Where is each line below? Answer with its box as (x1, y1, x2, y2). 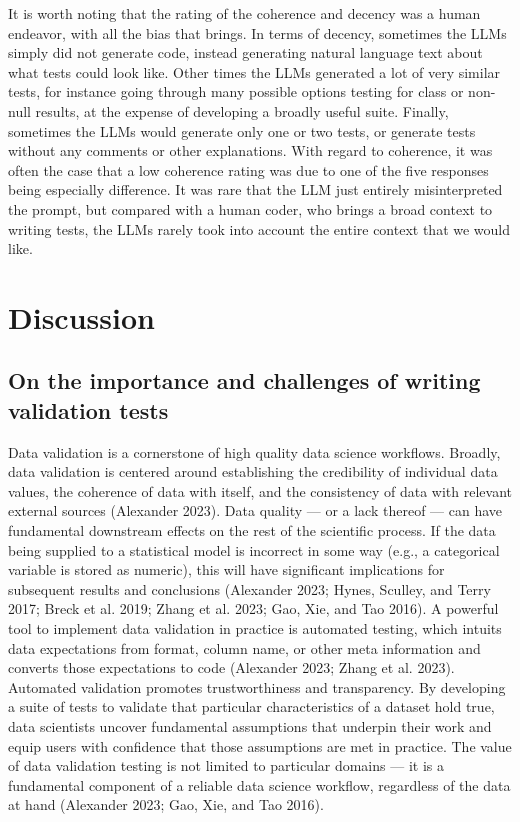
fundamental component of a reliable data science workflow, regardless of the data (8, 774, 511, 795)
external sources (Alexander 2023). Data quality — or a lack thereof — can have (8, 500, 503, 521)
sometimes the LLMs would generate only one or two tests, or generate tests (8, 120, 476, 141)
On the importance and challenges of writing (8, 365, 481, 396)
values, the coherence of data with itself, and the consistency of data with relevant (8, 480, 512, 501)
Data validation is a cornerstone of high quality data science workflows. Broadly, (8, 441, 501, 462)
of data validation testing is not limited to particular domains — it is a (8, 755, 444, 776)
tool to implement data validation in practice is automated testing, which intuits (8, 618, 502, 639)
